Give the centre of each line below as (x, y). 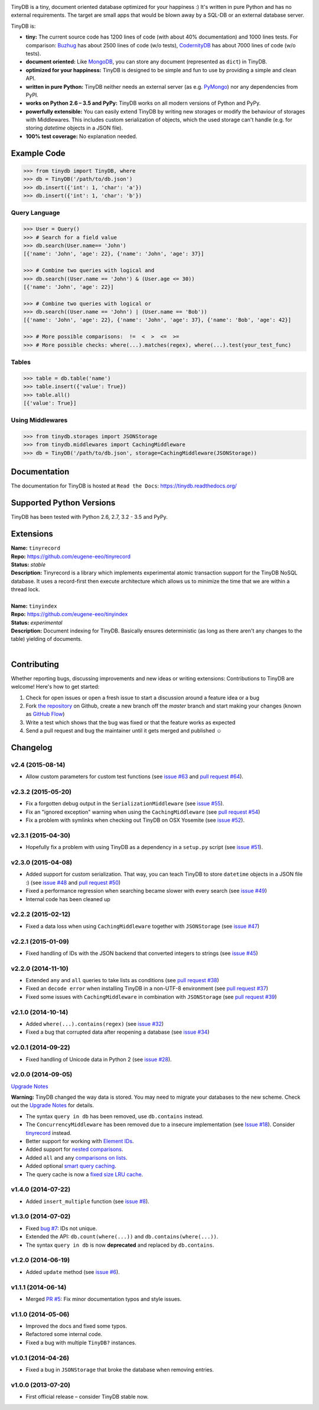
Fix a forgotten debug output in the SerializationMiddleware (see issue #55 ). (125, 804)
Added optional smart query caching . (71, 1166)
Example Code (38, 153)
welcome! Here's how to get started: (55, 687)
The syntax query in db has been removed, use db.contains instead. (115, 1116)
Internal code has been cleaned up (68, 899)
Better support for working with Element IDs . (80, 1141)
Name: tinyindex (34, 606)
